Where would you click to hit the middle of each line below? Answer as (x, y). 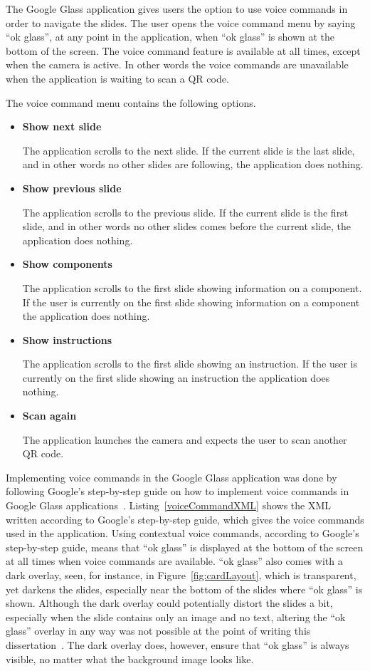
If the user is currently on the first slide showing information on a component (191, 302)
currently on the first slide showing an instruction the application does (176, 377)
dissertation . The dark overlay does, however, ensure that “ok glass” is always (178, 644)
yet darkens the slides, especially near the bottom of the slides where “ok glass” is (184, 589)
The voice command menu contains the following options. (131, 102)
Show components (67, 264)
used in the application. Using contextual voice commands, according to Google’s (183, 533)
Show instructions (67, 339)
